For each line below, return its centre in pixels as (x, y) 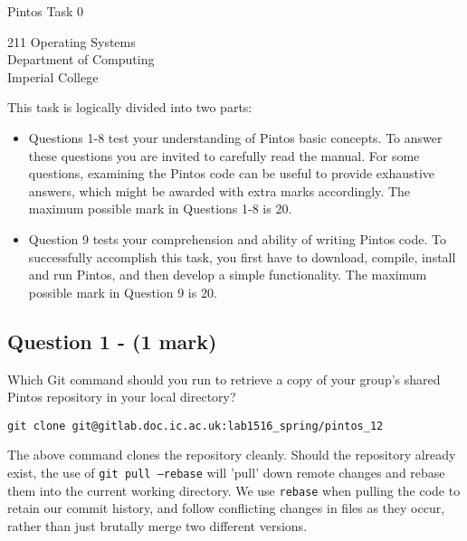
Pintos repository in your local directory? (122, 397)
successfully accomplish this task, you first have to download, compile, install (242, 256)
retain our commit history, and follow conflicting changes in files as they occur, (226, 508)
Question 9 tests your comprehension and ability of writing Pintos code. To (237, 238)
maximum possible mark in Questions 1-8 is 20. (160, 209)
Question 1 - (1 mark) (112, 341)
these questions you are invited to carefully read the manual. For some (224, 155)
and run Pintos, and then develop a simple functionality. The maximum (228, 275)
